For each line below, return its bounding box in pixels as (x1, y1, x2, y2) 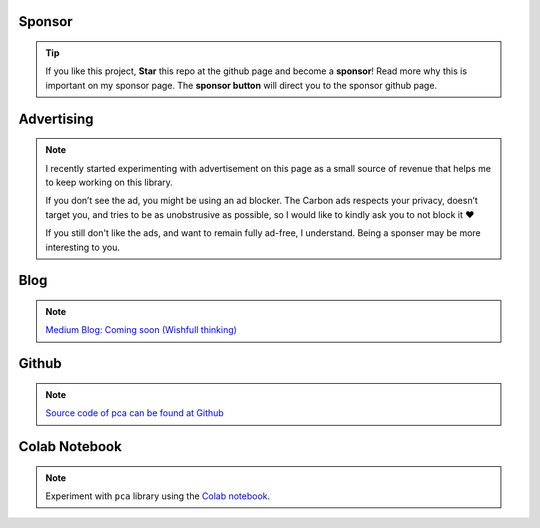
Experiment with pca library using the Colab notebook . (45, 490, 271, 502)
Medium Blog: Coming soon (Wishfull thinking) (45, 324, 237, 336)
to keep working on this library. (45, 176, 174, 188)
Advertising (18, 110, 94, 127)
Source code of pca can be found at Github (45, 407, 224, 419)
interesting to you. (45, 241, 120, 253)
